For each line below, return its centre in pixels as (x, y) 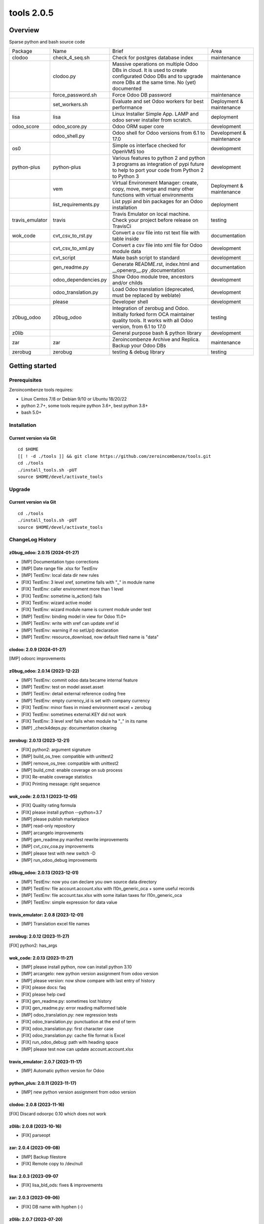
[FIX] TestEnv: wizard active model (56, 603)
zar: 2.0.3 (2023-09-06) (34, 1198)
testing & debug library (138, 352)
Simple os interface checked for (149, 145)
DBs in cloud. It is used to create (150, 70)
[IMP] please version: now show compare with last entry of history (88, 980)
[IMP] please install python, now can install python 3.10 (77, 967)
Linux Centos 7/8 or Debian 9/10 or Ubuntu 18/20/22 (74, 399)
